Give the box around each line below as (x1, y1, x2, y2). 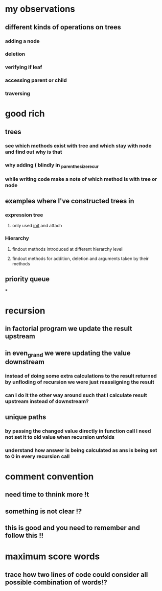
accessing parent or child (5, 77, 67, 84)
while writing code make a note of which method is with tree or (5, 175, 158, 182)
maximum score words (5, 551, 100, 562)
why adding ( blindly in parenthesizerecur (5, 162, 99, 169)
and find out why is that (5, 148, 63, 155)
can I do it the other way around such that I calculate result (5, 392, 147, 399)
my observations (5, 3, 75, 15)
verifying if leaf (5, 64, 43, 71)
